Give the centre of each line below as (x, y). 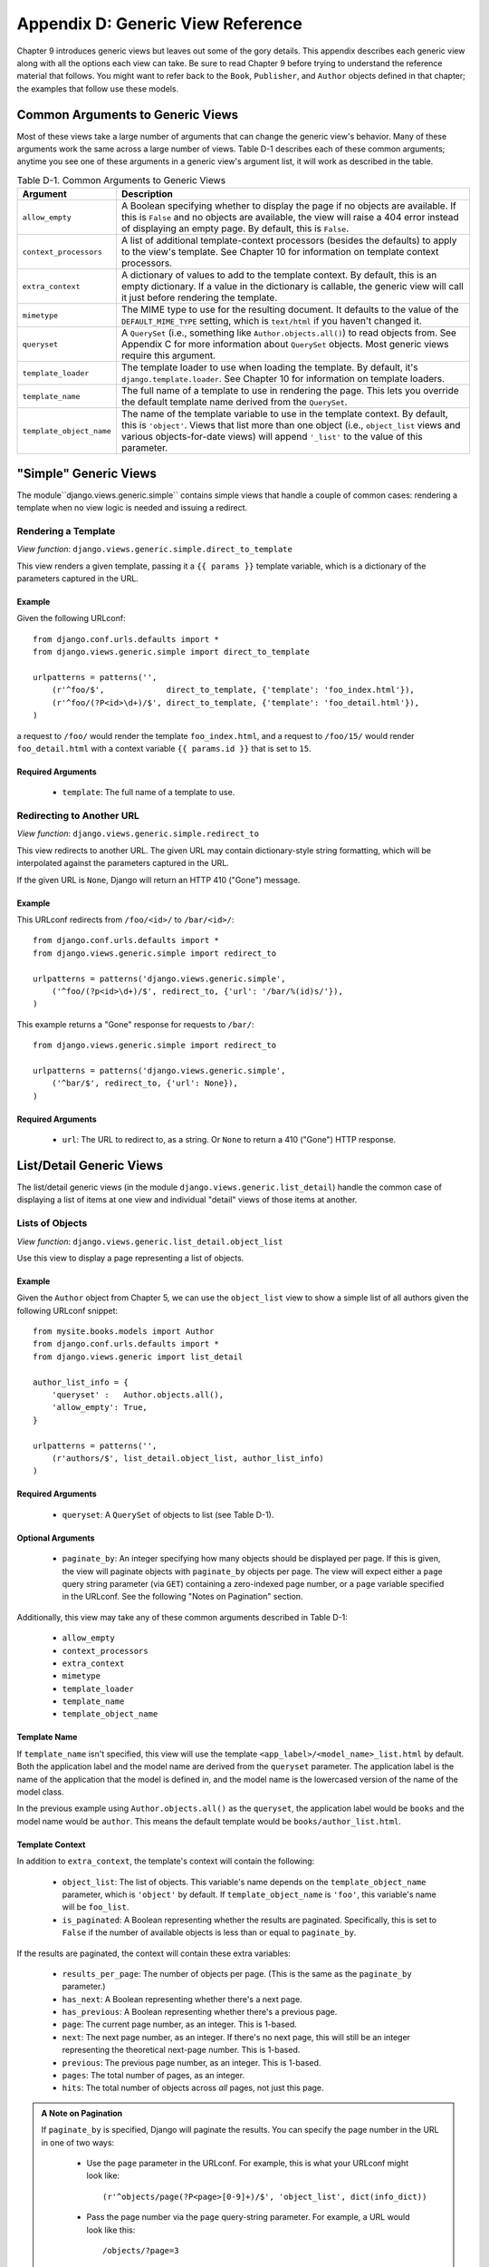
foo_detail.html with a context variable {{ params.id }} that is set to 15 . (164, 748)
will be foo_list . (96, 1907)
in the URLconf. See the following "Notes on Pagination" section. (182, 1597)
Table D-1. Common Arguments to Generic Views (121, 180)
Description (147, 194)
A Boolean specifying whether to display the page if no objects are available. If (288, 206)
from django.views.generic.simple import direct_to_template (171, 652)
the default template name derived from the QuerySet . (234, 402)
